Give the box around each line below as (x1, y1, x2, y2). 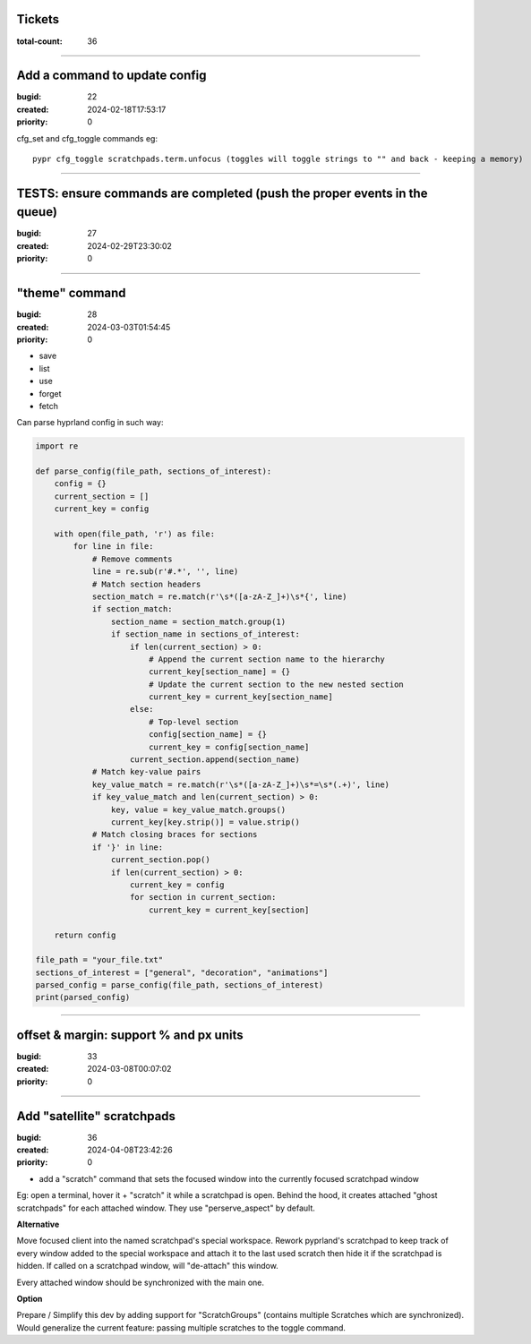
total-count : (16, 36, 63, 47)
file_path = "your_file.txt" (35, 954, 164, 965)
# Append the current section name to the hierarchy (148, 654, 385, 664)
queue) (16, 204, 58, 219)
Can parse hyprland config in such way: (16, 417, 164, 428)
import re (35, 441, 79, 451)
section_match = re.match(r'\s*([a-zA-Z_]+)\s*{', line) (91, 591, 347, 602)
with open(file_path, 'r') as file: (54, 529, 215, 539)
